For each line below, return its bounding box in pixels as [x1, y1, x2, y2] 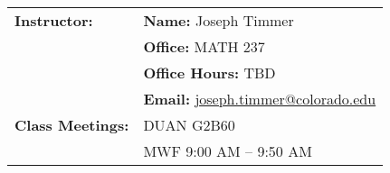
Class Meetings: [14, 114, 129, 135]
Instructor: [14, 10, 93, 31]
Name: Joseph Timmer [143, 10, 294, 31]
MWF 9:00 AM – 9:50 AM [143, 141, 312, 161]
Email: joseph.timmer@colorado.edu [143, 88, 376, 109]
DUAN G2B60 [143, 114, 235, 135]
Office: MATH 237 [143, 36, 265, 57]
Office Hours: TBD [143, 62, 276, 83]
